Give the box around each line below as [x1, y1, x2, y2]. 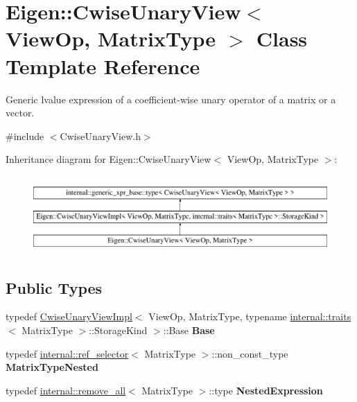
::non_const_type [211, 346, 288, 360]
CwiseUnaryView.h [60, 128, 141, 143]
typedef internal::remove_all [6, 383, 126, 397]
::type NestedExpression [209, 383, 323, 397]
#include [6, 128, 44, 143]
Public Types [6, 277, 103, 298]
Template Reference [6, 51, 200, 80]
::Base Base [163, 323, 215, 338]
